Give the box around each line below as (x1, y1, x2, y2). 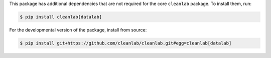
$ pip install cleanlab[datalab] (20, 14, 102, 19)
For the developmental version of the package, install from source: (9, 26, 147, 32)
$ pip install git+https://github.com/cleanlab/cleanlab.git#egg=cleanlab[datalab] (20, 40, 232, 46)
